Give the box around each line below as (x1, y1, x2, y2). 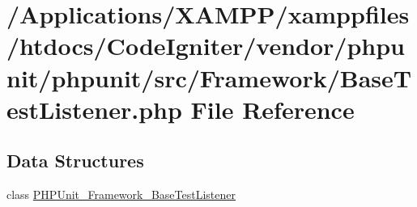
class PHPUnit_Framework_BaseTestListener (6, 186, 236, 203)
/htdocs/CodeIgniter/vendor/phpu (6, 29, 405, 62)
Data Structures (6, 148, 144, 173)
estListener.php (6, 92, 182, 125)
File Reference (190, 92, 355, 125)
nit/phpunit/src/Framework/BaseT (6, 61, 412, 94)
